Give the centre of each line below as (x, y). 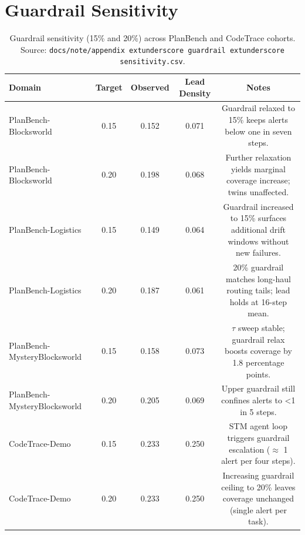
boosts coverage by (258, 351)
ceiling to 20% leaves (258, 486)
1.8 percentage (258, 362)
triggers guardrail (258, 437)
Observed (150, 87)
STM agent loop (258, 426)
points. (258, 374)
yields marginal (258, 168)
